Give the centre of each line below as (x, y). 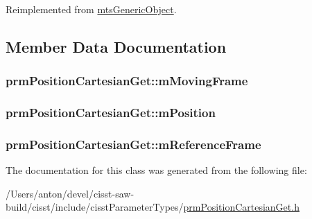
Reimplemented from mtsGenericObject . (91, 9)
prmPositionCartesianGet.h (241, 207)
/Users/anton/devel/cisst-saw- (70, 193)
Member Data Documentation (116, 46)
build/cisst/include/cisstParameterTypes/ (95, 207)
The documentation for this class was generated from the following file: (156, 170)
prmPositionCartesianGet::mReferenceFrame (133, 144)
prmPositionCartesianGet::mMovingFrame (127, 81)
